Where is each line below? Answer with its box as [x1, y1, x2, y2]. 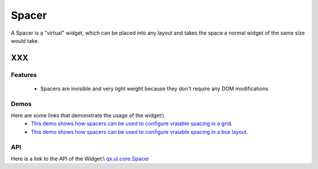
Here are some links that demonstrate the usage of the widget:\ [11, 112, 165, 119]
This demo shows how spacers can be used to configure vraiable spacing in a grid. [31, 120, 233, 127]
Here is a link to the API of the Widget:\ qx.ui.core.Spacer [11, 155, 150, 162]
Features [11, 70, 37, 79]
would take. [11, 37, 39, 44]
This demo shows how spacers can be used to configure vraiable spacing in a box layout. [31, 128, 249, 135]
